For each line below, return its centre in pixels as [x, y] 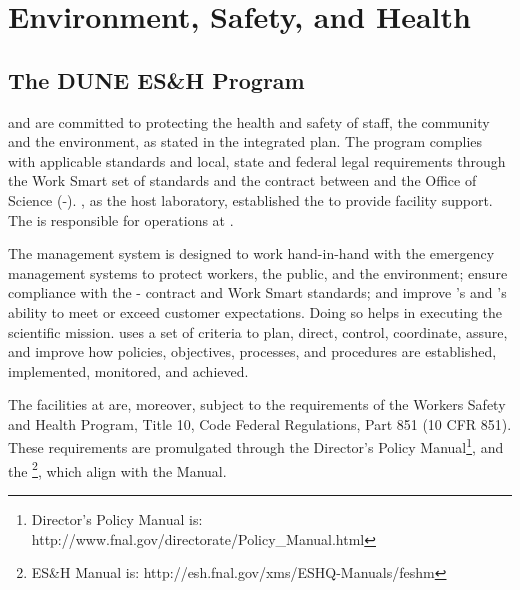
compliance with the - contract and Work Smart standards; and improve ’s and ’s [257, 292]
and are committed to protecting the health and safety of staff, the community [249, 121]
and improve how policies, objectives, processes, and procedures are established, [252, 351]
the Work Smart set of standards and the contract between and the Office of [242, 180]
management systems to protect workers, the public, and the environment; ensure [258, 272]
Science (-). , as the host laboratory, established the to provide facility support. [250, 199]
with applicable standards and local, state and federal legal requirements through [257, 160]
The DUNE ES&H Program [156, 79]
